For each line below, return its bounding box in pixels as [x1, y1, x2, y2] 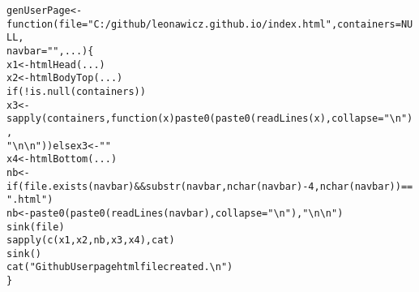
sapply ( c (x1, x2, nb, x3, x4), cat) [6, 234, 175, 247]
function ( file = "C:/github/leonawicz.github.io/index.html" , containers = [6, 18, 401, 30]
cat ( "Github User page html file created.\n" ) [6, 261, 233, 273]
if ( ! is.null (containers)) [6, 85, 146, 97]
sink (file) [6, 221, 65, 233]
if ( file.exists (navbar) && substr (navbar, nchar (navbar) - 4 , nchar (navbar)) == [6, 180, 413, 192]
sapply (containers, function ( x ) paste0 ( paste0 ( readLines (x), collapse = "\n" [6, 113, 408, 125]
